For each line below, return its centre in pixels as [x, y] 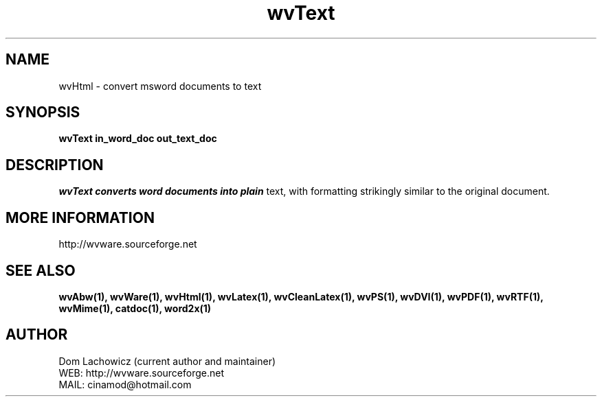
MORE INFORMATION [80, 217]
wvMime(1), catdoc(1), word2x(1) [135, 308]
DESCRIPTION [55, 165]
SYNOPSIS [43, 113]
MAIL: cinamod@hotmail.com [125, 384]
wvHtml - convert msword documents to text [160, 86]
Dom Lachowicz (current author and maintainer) [167, 361]
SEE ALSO [41, 270]
